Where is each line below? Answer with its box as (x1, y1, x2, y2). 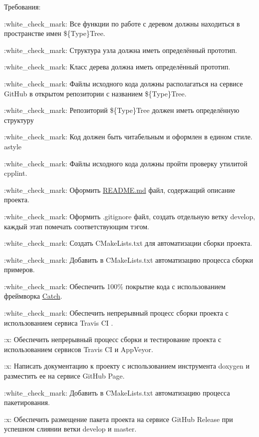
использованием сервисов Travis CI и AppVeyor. (4, 344, 153, 354)
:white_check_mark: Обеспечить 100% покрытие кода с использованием (4, 281, 226, 291)
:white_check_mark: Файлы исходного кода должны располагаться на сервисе (4, 78, 243, 88)
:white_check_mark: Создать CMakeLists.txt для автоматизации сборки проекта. (4, 238, 253, 248)
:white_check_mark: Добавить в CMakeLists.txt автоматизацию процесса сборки (4, 254, 254, 265)
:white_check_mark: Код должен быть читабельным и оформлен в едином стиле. (4, 131, 253, 142)
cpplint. (4, 168, 27, 178)
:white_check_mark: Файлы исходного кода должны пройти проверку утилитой (4, 158, 248, 168)
